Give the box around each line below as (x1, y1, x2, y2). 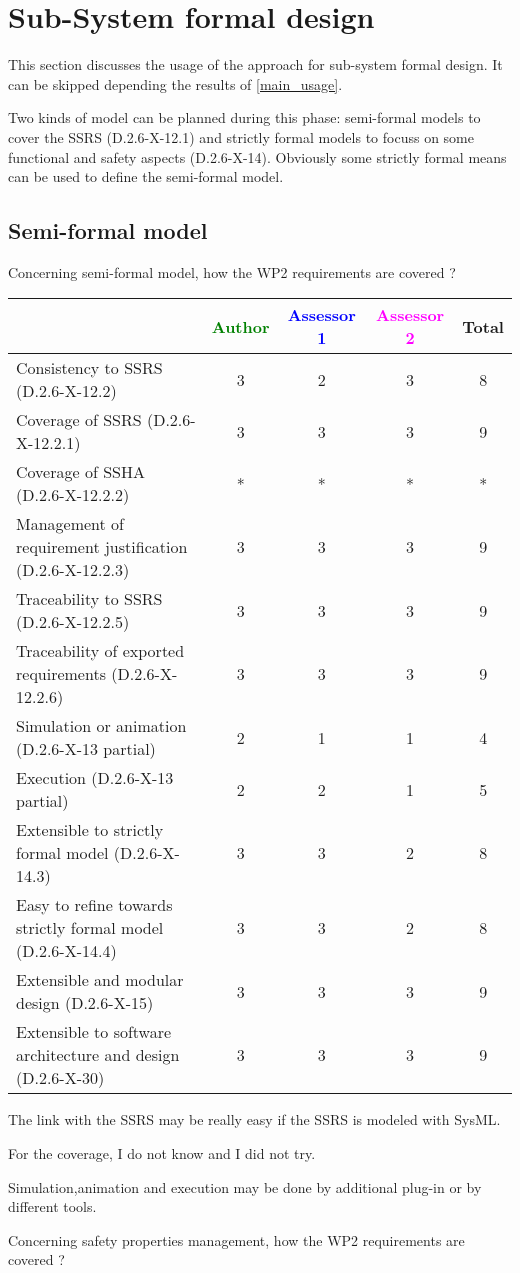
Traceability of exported (16, 639, 185, 663)
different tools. (8, 1196, 97, 1217)
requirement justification (16, 535, 188, 559)
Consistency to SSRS (16, 356, 163, 380)
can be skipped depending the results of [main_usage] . (8, 73, 343, 94)
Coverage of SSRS (16, 408, 142, 432)
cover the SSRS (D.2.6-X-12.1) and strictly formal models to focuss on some (8, 126, 474, 147)
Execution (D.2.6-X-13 (16, 766, 174, 790)
